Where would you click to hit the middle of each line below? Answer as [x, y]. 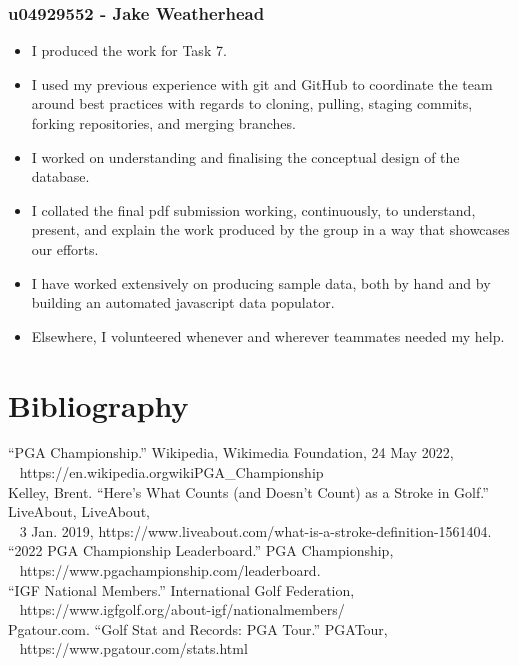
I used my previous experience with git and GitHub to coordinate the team [262, 83]
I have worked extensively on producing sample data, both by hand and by [261, 282]
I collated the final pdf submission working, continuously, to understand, [253, 209]
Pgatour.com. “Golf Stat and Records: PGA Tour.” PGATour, [198, 628]
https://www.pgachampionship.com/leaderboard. [170, 570]
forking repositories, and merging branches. [163, 123]
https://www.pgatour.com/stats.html [133, 648]
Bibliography [98, 404]
